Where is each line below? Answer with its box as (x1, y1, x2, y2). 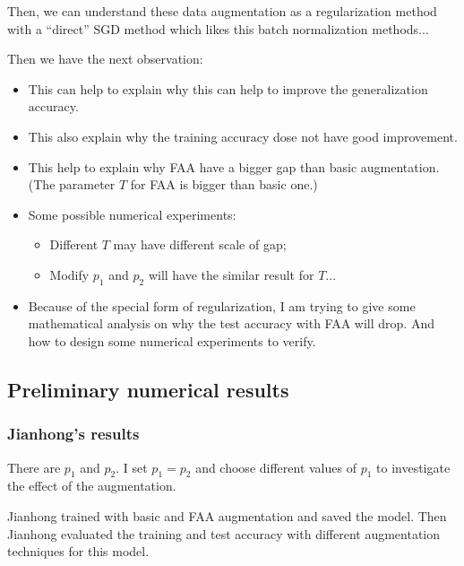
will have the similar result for (148, 265, 314, 283)
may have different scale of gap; (113, 235, 287, 254)
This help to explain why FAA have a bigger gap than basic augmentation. (28, 157, 440, 176)
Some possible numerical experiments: (28, 205, 236, 223)
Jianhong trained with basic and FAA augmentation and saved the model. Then (7, 506, 447, 525)
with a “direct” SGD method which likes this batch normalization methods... (7, 19, 429, 38)
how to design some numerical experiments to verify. (28, 331, 316, 350)
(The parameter (28, 175, 116, 194)
